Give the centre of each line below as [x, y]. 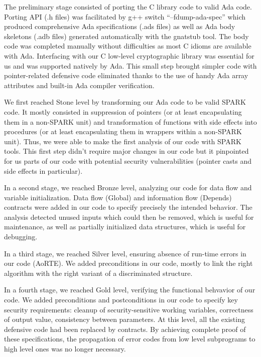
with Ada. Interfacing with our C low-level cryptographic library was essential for [129, 55]
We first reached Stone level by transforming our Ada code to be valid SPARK [125, 102]
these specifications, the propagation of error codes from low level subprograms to [130, 339]
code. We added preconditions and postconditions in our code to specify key [121, 300]
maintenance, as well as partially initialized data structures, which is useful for [125, 227]
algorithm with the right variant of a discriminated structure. [98, 273]
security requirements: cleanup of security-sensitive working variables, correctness [129, 309]
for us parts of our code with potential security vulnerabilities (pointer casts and [128, 160]
